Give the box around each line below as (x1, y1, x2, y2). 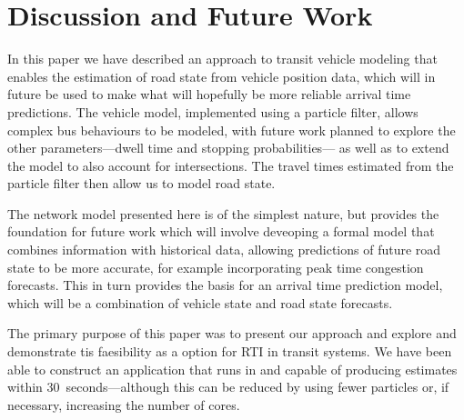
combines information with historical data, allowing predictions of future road (7, 240, 441, 259)
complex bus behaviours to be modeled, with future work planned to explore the (7, 120, 456, 139)
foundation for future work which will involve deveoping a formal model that (7, 222, 435, 241)
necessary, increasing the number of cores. (7, 395, 240, 414)
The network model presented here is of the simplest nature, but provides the (7, 204, 439, 223)
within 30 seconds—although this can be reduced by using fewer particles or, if (7, 377, 449, 396)
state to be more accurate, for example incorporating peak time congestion (7, 257, 424, 276)
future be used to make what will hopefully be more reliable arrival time (7, 85, 411, 104)
